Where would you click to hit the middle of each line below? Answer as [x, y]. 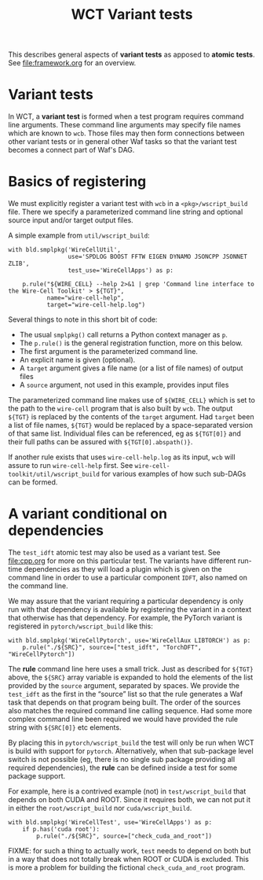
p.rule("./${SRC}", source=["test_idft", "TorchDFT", [112, 647]
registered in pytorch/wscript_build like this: [80, 626]
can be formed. [33, 482]
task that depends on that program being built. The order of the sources [124, 702]
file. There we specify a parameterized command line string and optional [126, 212]
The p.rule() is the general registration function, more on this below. [131, 343]
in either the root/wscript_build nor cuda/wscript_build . [100, 808]
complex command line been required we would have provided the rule [123, 719]
